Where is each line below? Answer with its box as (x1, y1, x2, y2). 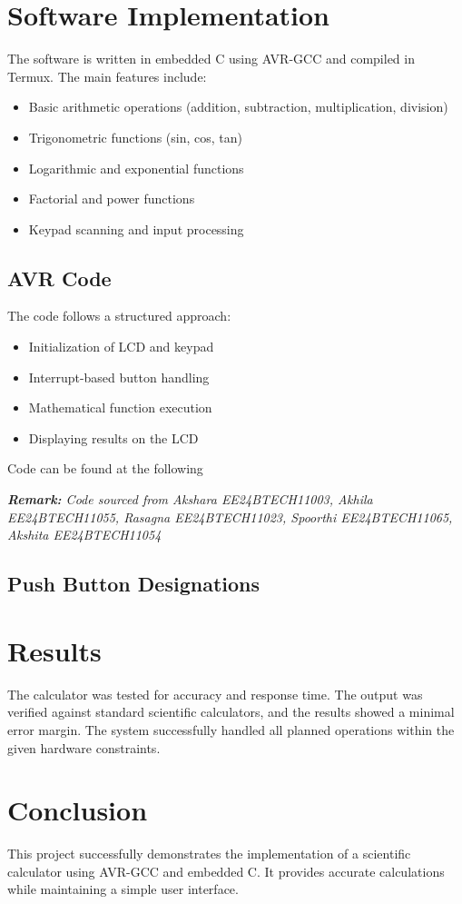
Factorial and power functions (28, 189, 195, 208)
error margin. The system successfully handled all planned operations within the (7, 720, 455, 739)
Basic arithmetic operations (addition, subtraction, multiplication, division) (28, 97, 448, 116)
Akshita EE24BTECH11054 (7, 525, 162, 544)
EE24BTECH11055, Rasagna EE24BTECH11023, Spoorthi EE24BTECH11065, (7, 507, 453, 526)
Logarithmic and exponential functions (28, 158, 244, 177)
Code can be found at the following (7, 459, 203, 478)
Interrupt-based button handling (28, 367, 210, 386)
